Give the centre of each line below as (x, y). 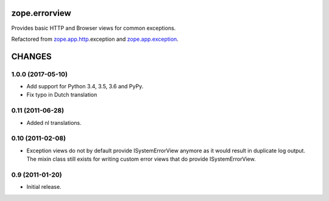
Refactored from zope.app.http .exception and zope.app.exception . (95, 39)
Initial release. (44, 187)
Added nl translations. (54, 122)
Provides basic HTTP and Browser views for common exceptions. (94, 28)
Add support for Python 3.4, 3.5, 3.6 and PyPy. (85, 86)
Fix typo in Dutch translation (62, 95)
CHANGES (31, 56)
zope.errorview (41, 13)
